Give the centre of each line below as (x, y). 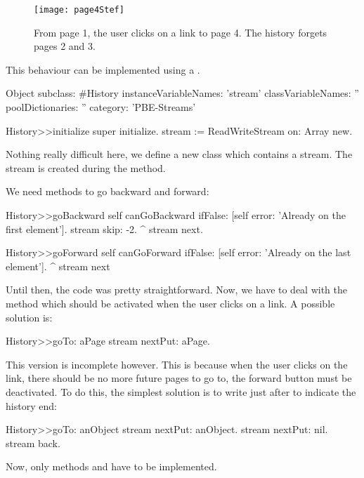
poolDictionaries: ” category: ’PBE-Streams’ (101, 107)
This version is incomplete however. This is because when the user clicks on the (177, 364)
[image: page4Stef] (79, 10)
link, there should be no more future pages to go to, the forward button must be (179, 378)
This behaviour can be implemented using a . (103, 69)
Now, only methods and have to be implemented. (111, 466)
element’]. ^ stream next (58, 266)
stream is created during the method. (86, 167)
